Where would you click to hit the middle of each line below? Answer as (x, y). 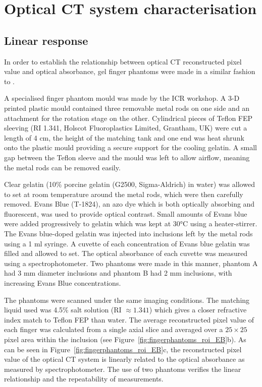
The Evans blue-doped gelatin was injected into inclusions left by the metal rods (128, 234)
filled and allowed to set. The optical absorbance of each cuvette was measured (126, 253)
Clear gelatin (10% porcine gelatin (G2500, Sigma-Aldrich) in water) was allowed (129, 184)
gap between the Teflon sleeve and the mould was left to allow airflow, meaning (127, 157)
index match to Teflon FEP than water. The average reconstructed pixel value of (129, 319)
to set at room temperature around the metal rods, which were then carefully (124, 194)
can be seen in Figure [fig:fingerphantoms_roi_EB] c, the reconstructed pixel (123, 349)
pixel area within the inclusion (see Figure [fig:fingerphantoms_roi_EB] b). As (125, 339)
